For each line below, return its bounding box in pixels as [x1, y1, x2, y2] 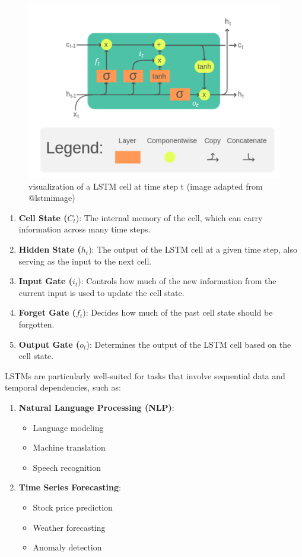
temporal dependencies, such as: [5, 381, 121, 394]
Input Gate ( [18, 275, 73, 287]
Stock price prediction [33, 501, 113, 513]
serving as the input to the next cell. [18, 254, 152, 267]
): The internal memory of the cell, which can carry [75, 211, 263, 224]
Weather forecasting [33, 521, 106, 533]
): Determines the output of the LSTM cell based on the [86, 338, 291, 350]
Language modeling [33, 421, 104, 433]
